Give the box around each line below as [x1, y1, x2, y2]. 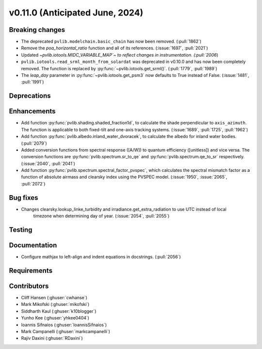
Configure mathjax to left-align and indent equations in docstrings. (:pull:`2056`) [21, 254, 181, 260]
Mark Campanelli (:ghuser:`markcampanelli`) [21, 328, 110, 334]
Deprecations [9, 92, 51, 100]
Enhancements [9, 107, 56, 116]
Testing [9, 226, 33, 234]
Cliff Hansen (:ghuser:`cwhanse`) [21, 294, 87, 300]
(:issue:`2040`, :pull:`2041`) [21, 160, 75, 167]
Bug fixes [9, 194, 38, 202]
